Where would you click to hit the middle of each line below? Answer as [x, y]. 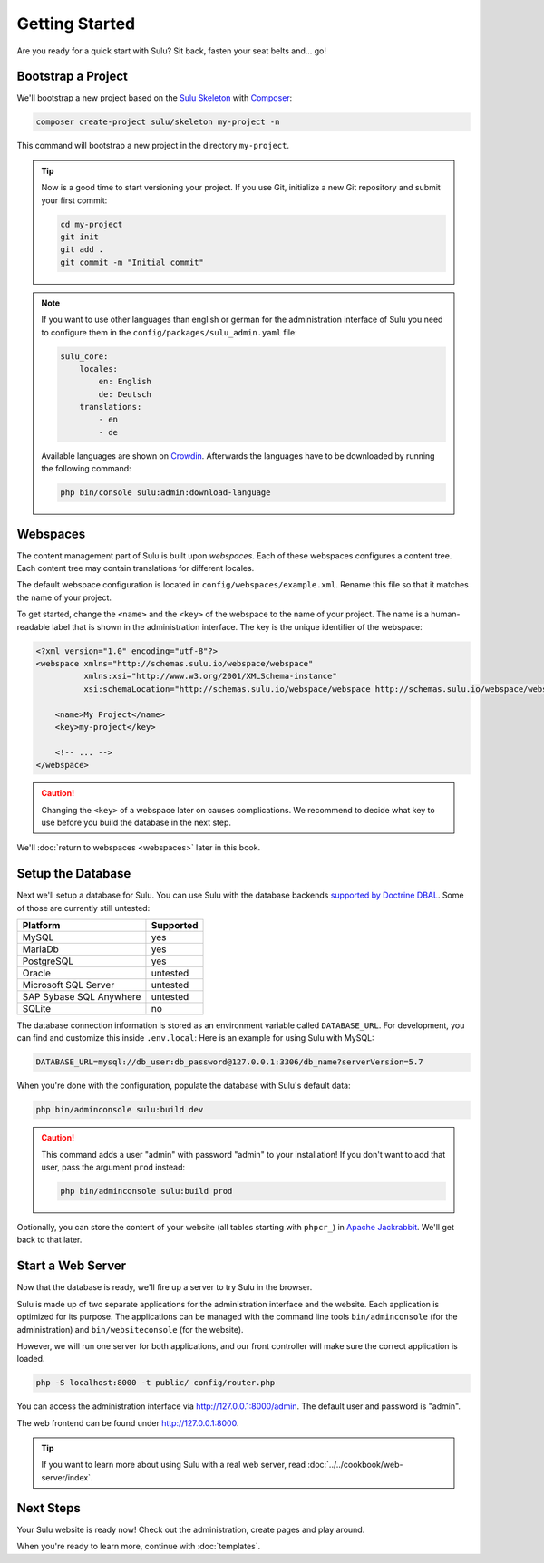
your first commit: [74, 200]
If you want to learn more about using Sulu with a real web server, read [174, 1465]
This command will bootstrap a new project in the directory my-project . [153, 146]
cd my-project [92, 224]
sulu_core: [84, 356]
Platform [41, 925]
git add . [82, 250]
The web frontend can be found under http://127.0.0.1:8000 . [128, 1422]
